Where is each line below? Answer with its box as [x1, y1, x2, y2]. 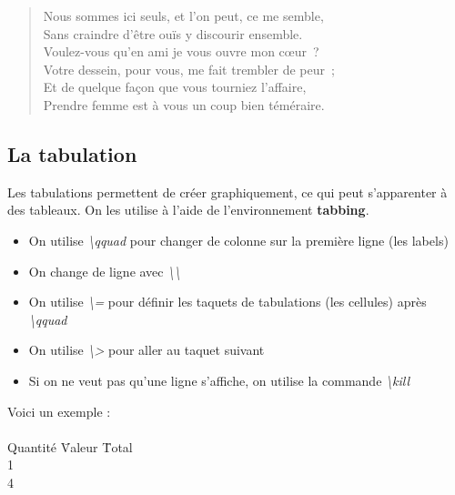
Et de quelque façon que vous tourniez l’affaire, [43, 77, 307, 96]
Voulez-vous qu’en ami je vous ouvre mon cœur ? [43, 42, 319, 61]
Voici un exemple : [7, 401, 111, 420]
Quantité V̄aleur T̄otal [7, 437, 133, 456]
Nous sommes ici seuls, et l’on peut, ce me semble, [43, 6, 324, 25]
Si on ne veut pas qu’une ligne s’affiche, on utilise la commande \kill [28, 370, 409, 389]
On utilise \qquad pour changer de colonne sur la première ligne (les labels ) [28, 230, 449, 249]
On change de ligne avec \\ [28, 261, 181, 280]
